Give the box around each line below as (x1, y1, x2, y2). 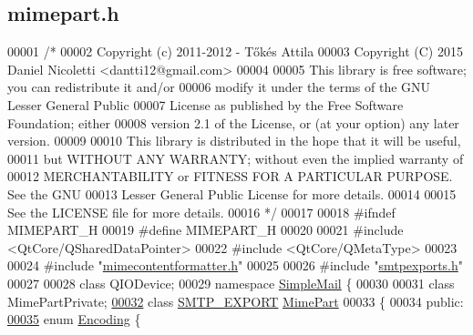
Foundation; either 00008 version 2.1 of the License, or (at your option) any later (7, 113, 459, 132)
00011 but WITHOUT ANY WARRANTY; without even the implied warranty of (7, 148, 464, 167)
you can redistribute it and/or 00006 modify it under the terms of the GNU (7, 77, 431, 96)
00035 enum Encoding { (7, 310, 141, 329)
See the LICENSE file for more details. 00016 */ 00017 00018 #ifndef (7, 202, 396, 221)
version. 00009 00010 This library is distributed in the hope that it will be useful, (7, 131, 461, 150)
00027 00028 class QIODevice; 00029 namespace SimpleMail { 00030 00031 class (7, 273, 455, 292)
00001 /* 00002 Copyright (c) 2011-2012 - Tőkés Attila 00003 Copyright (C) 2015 (7, 42, 463, 61)
